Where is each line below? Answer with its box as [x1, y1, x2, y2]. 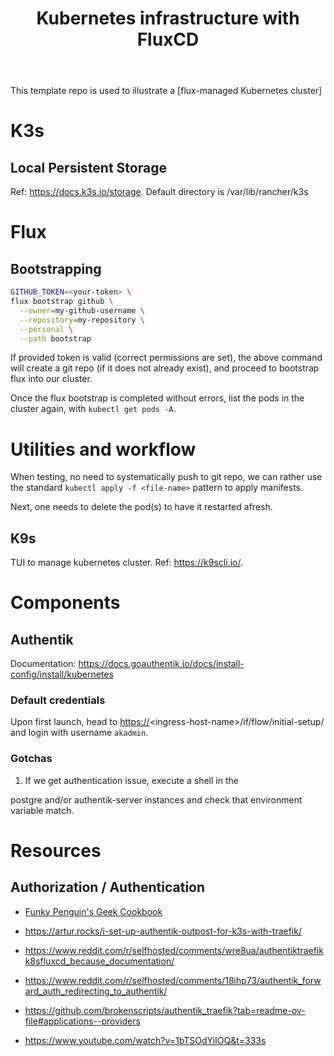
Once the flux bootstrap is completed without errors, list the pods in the [10, 392, 305, 404]
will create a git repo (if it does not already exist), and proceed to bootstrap [10, 362, 320, 374]
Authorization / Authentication [10, 879, 206, 896]
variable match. [10, 804, 75, 816]
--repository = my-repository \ [19, 315, 145, 325]
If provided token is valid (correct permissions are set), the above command [10, 352, 323, 364]
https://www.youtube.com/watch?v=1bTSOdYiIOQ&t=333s [24, 1034, 267, 1046]
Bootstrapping [10, 260, 102, 277]
